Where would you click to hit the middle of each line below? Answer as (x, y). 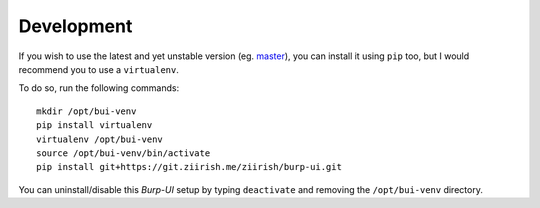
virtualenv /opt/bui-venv (100, 139)
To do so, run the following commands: (99, 88)
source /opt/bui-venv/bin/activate (123, 153)
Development (75, 26)
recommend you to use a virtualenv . (98, 69)
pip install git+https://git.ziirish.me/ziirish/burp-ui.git (189, 167)
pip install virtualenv (94, 125)
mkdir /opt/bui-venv (86, 111)
